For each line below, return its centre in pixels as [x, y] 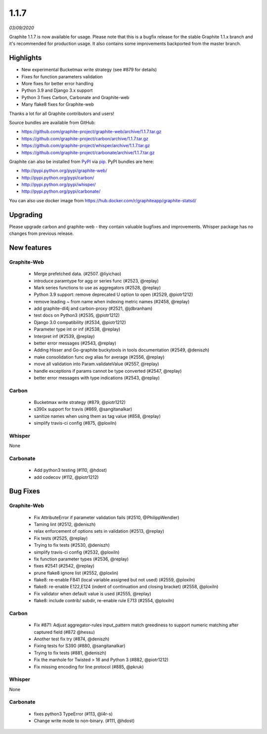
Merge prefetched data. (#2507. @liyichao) [78, 274]
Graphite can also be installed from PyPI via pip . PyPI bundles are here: [82, 162]
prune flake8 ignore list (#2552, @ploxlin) [76, 573]
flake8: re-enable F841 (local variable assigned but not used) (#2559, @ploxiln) [114, 580]
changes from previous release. [42, 233]
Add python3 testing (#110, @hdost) [70, 470]
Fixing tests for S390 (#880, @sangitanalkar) [80, 646]
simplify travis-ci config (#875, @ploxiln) [75, 423]
